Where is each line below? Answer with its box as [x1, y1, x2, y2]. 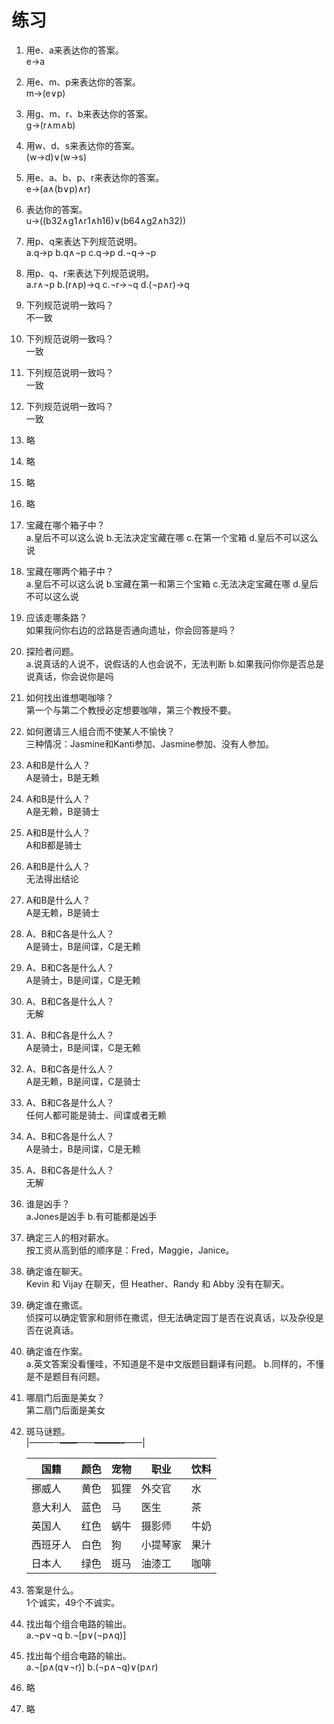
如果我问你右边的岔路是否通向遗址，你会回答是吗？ [25, 624, 237, 636]
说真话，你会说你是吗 [25, 670, 114, 682]
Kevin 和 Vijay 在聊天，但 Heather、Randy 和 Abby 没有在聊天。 [25, 1277, 290, 1290]
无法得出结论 [25, 872, 79, 885]
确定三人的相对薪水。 [25, 1231, 114, 1243]
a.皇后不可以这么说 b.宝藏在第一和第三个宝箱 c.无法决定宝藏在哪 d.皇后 [25, 577, 319, 590]
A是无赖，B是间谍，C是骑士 [25, 1075, 141, 1087]
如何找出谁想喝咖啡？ [25, 691, 114, 703]
